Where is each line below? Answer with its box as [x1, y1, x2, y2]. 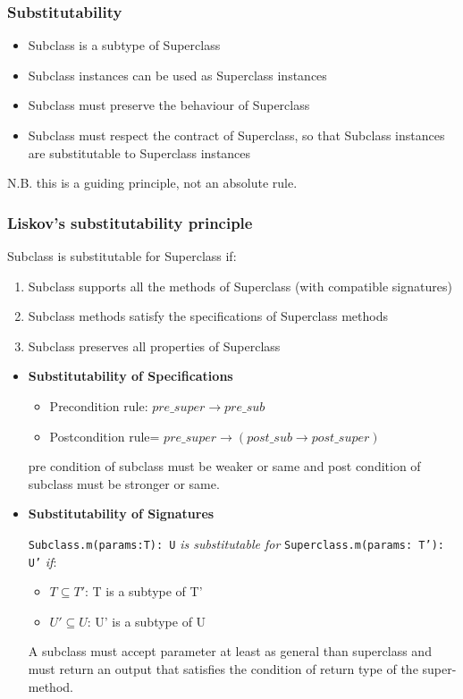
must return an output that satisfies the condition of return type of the [28, 660, 418, 678]
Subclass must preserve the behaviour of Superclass [28, 96, 310, 114]
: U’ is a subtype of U [87, 611, 206, 630]
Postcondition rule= [49, 426, 160, 445]
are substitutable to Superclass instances [28, 143, 251, 162]
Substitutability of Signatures [28, 504, 215, 523]
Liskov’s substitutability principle [7, 211, 253, 233]
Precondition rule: [49, 396, 148, 415]
